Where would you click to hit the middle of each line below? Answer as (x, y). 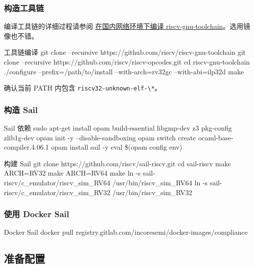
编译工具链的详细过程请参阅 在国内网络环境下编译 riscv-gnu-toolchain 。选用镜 (127, 26)
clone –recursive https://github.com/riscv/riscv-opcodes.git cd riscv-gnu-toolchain (127, 62)
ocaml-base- (216, 137)
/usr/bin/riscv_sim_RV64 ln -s (160, 183)
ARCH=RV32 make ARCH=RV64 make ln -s (72, 173)
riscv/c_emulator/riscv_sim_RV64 (57, 183)
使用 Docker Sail (37, 214)
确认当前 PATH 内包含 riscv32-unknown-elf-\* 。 (83, 88)
